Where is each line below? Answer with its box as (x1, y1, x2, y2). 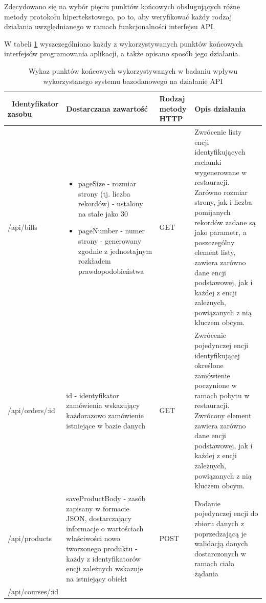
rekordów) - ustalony (78, 198, 143, 209)
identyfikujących (194, 146, 246, 157)
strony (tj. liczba (78, 188, 130, 199)
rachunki (194, 156, 221, 167)
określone (194, 360, 224, 371)
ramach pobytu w (194, 390, 250, 400)
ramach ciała (194, 558, 235, 569)
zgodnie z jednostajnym (78, 245, 152, 256)
